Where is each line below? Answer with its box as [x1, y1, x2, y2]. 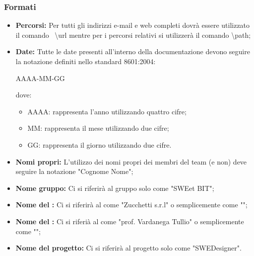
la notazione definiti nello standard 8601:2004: [15, 56, 156, 66]
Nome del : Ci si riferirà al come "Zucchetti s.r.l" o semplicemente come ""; [15, 199, 248, 210]
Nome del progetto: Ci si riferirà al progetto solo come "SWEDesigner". [15, 243, 242, 253]
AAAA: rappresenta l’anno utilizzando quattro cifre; [27, 106, 187, 116]
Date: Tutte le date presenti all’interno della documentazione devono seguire [15, 46, 250, 57]
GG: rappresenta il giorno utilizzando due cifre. [27, 139, 172, 150]
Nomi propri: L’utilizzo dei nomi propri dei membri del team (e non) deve [15, 156, 247, 167]
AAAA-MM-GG [15, 73, 65, 83]
